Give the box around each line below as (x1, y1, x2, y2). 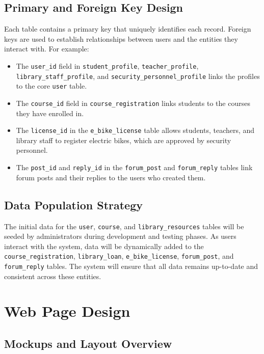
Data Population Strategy (4, 197, 143, 212)
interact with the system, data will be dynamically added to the (4, 240, 204, 251)
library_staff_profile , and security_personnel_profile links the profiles (16, 70, 260, 81)
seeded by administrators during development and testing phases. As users (4, 231, 236, 241)
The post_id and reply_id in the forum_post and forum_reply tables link (16, 162, 253, 173)
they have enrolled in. (16, 107, 84, 118)
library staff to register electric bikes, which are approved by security (16, 134, 231, 145)
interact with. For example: (4, 43, 89, 54)
